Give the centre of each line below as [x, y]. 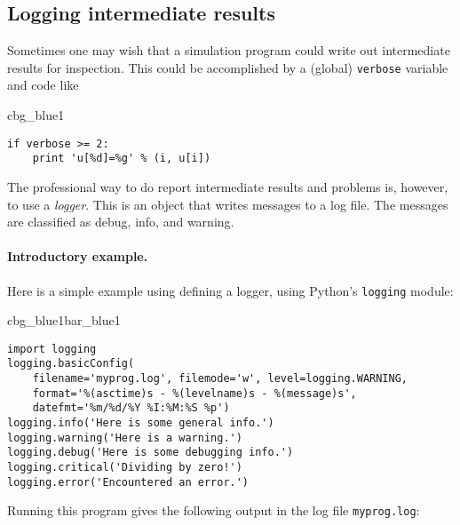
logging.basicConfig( [71, 364]
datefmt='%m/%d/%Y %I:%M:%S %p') [131, 408]
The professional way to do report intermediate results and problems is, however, [228, 186]
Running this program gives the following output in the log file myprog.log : [214, 510]
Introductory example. [78, 256]
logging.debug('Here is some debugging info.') [151, 453]
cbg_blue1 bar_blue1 [64, 320]
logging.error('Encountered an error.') [128, 482]
